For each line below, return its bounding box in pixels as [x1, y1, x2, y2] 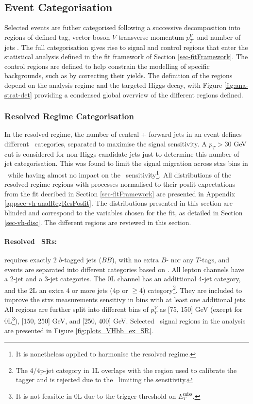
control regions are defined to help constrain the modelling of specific [4, 61, 210, 71]
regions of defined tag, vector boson [4, 32, 110, 42]
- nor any [166, 254, 194, 264]
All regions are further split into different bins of [4, 304, 149, 314]
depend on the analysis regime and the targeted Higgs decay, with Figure [4, 80, 222, 90]
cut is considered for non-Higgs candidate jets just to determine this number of [4, 148, 239, 159]
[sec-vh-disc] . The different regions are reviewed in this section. [4, 217, 191, 227]
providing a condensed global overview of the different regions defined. [34, 89, 243, 99]
